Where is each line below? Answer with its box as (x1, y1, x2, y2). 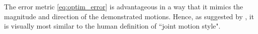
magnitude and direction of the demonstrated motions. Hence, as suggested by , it (4, 11, 254, 21)
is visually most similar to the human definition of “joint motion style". (4, 21, 221, 31)
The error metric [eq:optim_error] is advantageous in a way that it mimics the (4, 1, 243, 11)
